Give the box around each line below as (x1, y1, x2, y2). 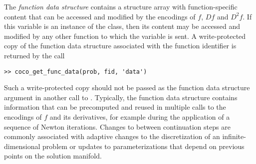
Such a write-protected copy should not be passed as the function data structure (4, 82, 250, 93)
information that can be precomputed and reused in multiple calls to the (4, 102, 226, 112)
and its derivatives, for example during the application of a (49, 112, 230, 122)
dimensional (4, 141, 40, 151)
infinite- (222, 131, 246, 142)
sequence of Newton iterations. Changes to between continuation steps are (4, 121, 231, 132)
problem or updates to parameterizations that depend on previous (42, 141, 245, 151)
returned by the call (4, 50, 65, 60)
